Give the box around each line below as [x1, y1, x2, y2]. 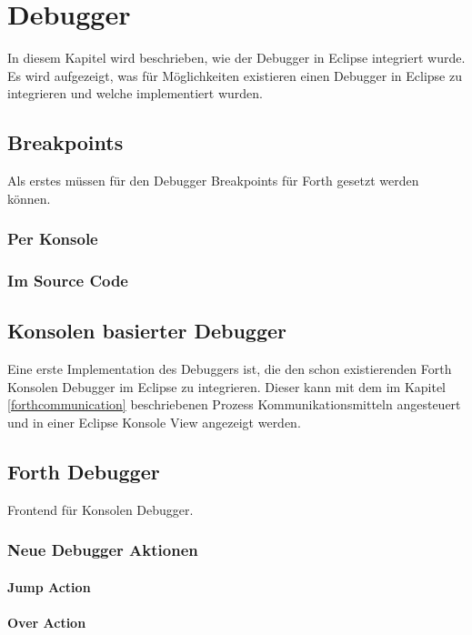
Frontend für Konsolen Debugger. [7, 499, 194, 519]
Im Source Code [7, 269, 128, 292]
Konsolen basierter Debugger [7, 317, 287, 345]
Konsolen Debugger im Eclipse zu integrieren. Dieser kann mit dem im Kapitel [7, 377, 447, 396]
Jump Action [7, 577, 91, 596]
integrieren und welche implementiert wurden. [7, 84, 263, 103]
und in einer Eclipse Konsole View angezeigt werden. [7, 412, 301, 431]
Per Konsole [7, 227, 98, 250]
